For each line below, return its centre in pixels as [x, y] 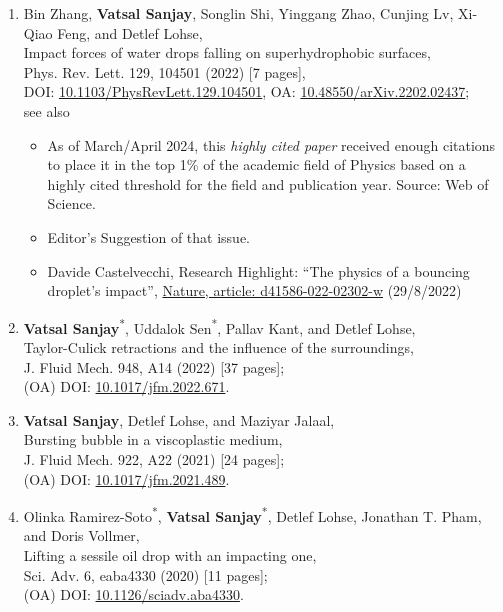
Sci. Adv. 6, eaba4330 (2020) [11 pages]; [145, 574]
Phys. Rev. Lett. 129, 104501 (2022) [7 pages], [164, 71]
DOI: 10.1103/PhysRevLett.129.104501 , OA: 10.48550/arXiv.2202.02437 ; [246, 91]
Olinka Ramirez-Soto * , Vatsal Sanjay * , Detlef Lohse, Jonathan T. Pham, [252, 514]
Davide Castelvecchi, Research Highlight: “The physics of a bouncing [258, 270]
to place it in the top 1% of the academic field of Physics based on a [256, 164]
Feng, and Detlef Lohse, [130, 32]
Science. [71, 203]
